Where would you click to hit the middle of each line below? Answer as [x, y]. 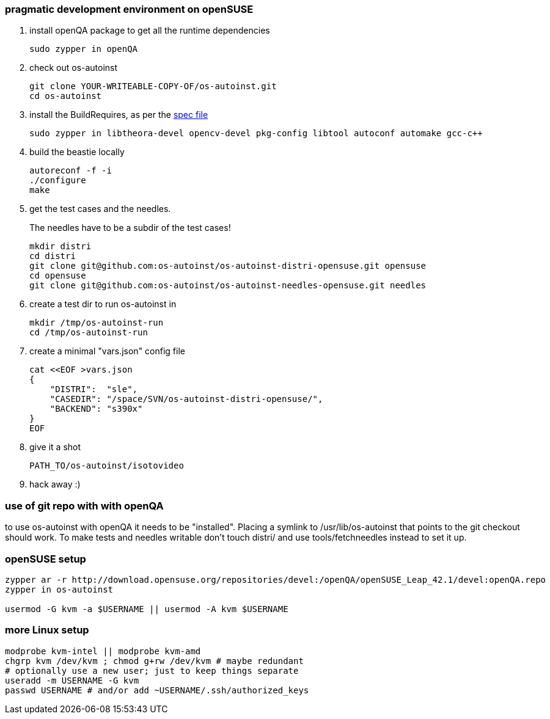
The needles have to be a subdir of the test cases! [130, 228]
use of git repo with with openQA [84, 505]
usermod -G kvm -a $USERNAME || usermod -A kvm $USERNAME [147, 609]
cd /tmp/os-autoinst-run [89, 333]
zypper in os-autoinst [59, 589]
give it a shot [55, 447]
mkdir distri [61, 246]
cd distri [53, 256]
